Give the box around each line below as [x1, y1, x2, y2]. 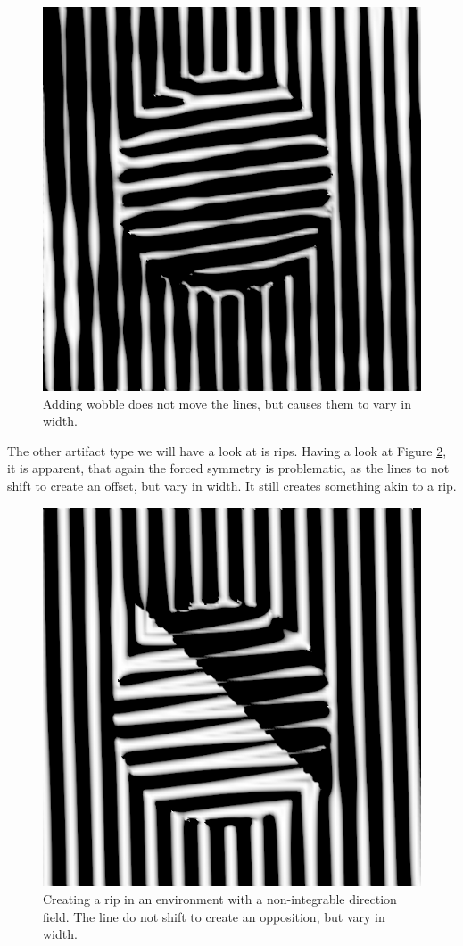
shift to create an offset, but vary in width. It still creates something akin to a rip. [7, 477, 457, 495]
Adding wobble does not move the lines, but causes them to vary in [43, 394, 411, 412]
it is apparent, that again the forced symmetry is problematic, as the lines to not [7, 459, 450, 477]
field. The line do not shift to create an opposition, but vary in [43, 907, 385, 925]
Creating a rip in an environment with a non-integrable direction [43, 889, 397, 908]
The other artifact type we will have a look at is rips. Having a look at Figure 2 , [7, 441, 447, 460]
